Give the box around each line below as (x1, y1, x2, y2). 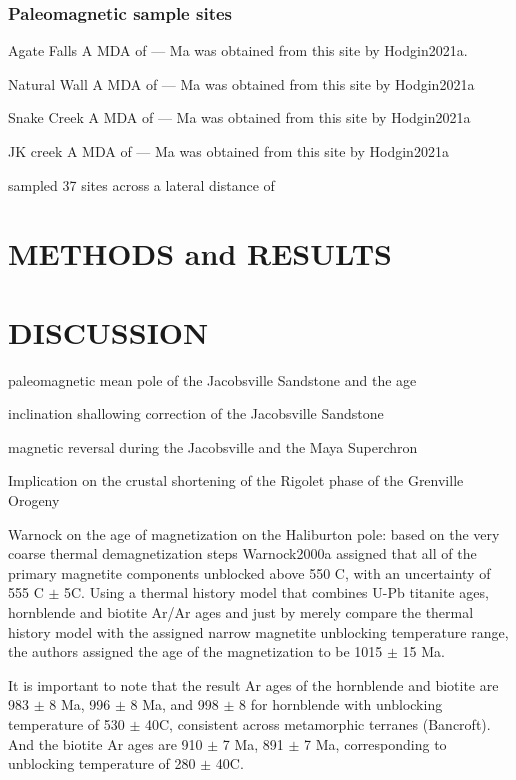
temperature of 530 (8, 714, 125, 734)
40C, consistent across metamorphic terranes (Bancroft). (144, 714, 491, 734)
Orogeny (8, 490, 60, 511)
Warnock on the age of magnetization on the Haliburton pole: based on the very (8, 523, 500, 544)
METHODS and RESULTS (8, 233, 392, 274)
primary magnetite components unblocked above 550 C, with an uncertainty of (8, 562, 491, 583)
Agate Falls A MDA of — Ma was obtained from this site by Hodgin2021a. (8, 40, 468, 61)
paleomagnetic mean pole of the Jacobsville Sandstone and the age (8, 369, 417, 390)
